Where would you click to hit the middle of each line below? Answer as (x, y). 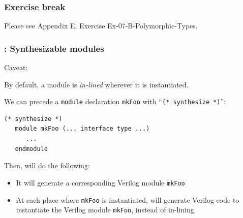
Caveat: (16, 67)
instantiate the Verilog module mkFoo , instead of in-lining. (106, 210)
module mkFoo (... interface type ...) (82, 129)
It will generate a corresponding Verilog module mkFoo (100, 182)
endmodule (31, 149)
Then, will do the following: (47, 165)
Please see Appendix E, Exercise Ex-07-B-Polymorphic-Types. (101, 26)
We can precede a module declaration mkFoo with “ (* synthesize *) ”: (115, 101)
